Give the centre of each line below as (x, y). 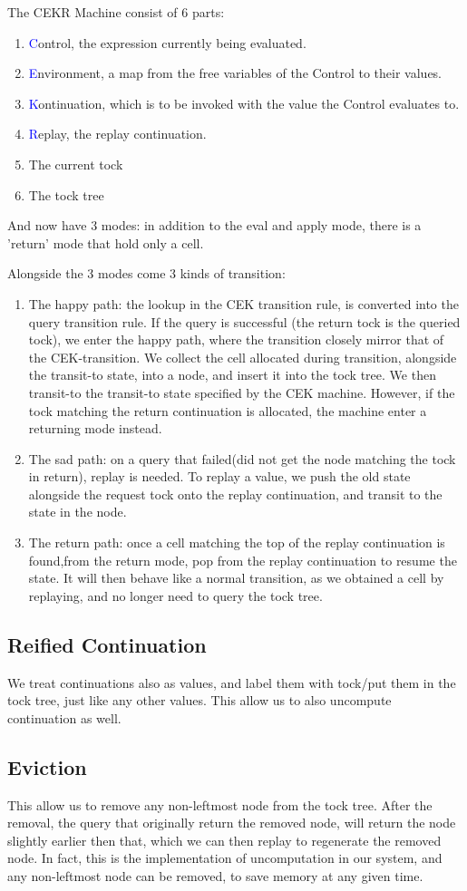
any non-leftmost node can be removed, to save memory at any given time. (215, 876)
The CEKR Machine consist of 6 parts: (116, 12)
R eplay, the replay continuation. (117, 134)
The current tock (76, 164)
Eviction (47, 766)
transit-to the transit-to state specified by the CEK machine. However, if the (242, 392)
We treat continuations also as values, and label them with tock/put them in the (232, 682)
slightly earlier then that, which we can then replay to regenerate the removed (224, 840)
